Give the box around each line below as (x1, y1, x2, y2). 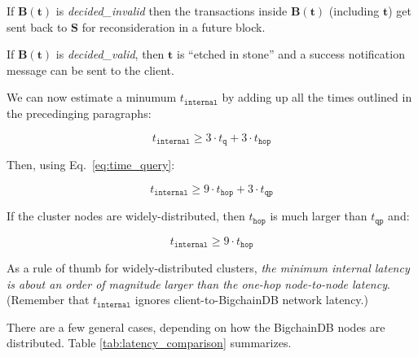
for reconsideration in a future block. (81, 18, 266, 35)
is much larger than (270, 207, 367, 224)
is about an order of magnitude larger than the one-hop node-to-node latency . (7, 275, 390, 292)
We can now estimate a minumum (7, 89, 177, 106)
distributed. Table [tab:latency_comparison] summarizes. (7, 334, 292, 351)
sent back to (7, 18, 68, 35)
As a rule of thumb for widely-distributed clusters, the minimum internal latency (7, 259, 410, 276)
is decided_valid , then (55, 46, 165, 63)
